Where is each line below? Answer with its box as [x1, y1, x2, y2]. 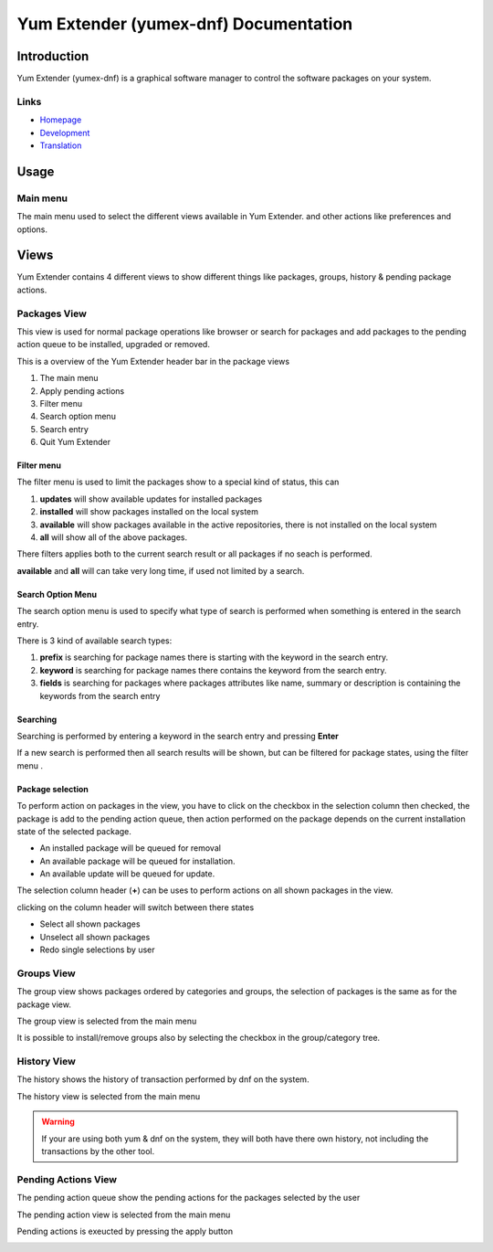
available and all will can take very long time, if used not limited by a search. [16, 565, 305, 576]
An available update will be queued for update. [39, 868, 215, 879]
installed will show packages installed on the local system [39, 506, 259, 517]
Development [39, 127, 90, 138]
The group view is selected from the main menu [16, 1015, 197, 1026]
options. [16, 224, 48, 235]
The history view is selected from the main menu [16, 1090, 201, 1101]
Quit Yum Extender [39, 437, 111, 448]
